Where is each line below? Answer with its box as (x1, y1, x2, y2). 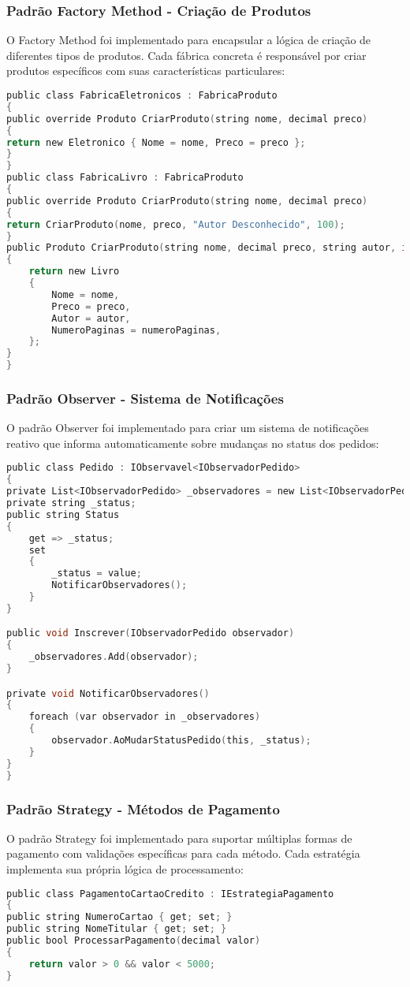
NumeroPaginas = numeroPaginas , (51, 324, 222, 336)
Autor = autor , (51, 312, 131, 324)
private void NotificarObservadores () (6, 687, 210, 699)
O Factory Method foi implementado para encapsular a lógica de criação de (6, 32, 371, 48)
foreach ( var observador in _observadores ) (28, 711, 261, 723)
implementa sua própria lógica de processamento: (6, 861, 244, 877)
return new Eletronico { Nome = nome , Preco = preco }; (6, 136, 306, 148)
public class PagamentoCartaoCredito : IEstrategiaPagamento (6, 888, 334, 899)
